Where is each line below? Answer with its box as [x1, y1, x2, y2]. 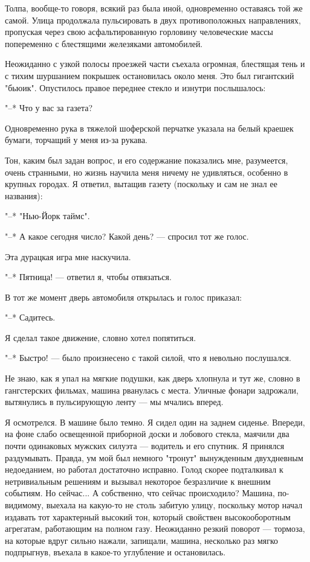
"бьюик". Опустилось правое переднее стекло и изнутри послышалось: [5, 81, 266, 94]
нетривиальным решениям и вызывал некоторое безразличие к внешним [5, 474, 271, 487]
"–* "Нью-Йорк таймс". [5, 209, 90, 222]
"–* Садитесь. [5, 311, 56, 324]
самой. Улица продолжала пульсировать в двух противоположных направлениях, [5, 13, 301, 26]
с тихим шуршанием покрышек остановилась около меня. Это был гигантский [5, 69, 294, 81]
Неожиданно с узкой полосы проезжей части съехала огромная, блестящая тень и [5, 57, 305, 70]
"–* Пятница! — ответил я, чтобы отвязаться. [5, 270, 172, 283]
